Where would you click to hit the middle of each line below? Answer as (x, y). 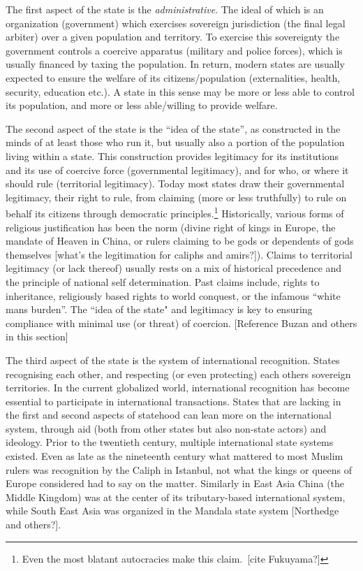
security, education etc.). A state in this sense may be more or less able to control (180, 91)
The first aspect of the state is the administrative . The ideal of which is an (165, 9)
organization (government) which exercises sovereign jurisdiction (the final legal (176, 23)
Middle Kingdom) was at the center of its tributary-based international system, (176, 497)
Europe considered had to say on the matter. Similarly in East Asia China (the (175, 483)
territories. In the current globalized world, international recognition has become (178, 388)
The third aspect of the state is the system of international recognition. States (173, 360)
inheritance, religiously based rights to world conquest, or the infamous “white (173, 295)
